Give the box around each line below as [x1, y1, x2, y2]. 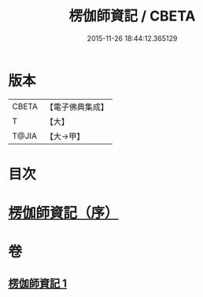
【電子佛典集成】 [45, 101, 109, 112]
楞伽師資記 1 [8, 277, 68, 290]
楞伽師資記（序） [8, 204, 120, 222]
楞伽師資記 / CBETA [68, 7, 196, 25]
